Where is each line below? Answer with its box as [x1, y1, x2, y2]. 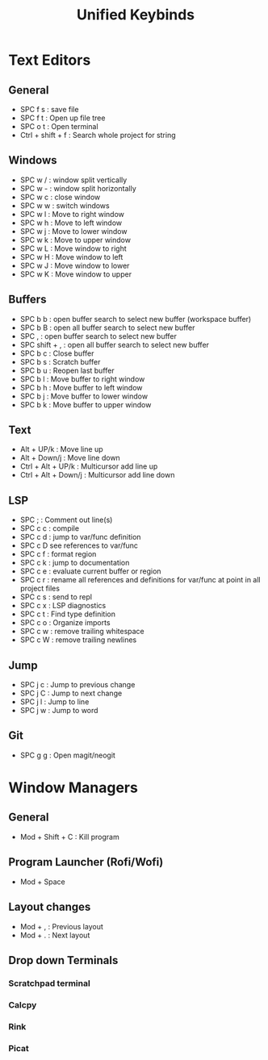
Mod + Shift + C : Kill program [19, 832, 119, 841]
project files [19, 583, 61, 594]
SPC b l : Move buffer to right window [19, 374, 145, 384]
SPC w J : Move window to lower [19, 261, 130, 270]
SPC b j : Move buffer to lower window [19, 391, 148, 401]
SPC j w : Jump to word [19, 706, 98, 716]
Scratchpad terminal [8, 978, 90, 989]
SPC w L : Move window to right [19, 244, 127, 253]
